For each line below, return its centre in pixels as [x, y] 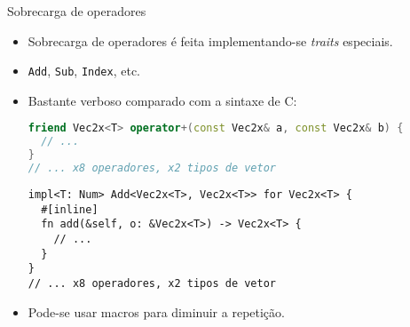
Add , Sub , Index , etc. [84, 71]
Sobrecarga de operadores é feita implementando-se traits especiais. [210, 40]
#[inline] [70, 209]
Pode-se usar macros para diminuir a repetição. [156, 311]
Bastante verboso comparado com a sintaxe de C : [162, 100]
